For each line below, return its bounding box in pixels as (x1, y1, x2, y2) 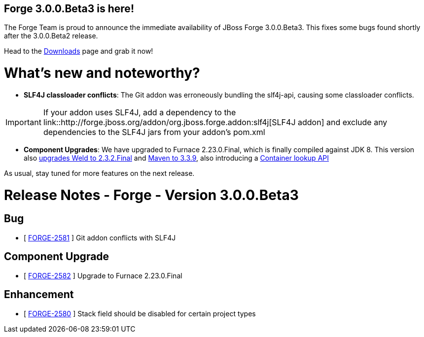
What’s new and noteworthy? (4, 65, 200, 82)
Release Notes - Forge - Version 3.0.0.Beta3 (4, 186, 299, 203)
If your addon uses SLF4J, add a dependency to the (43, 107, 236, 117)
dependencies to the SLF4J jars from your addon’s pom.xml (43, 127, 265, 137)
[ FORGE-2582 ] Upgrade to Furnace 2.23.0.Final (24, 271, 182, 280)
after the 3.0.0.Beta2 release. (4, 32, 98, 40)
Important (5, 117, 41, 127)
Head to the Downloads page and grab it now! (4, 47, 153, 56)
